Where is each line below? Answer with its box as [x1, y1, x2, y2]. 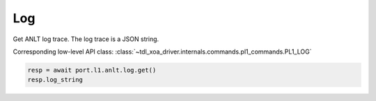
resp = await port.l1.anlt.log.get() [27, 66, 157, 74]
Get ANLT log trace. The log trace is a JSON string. [13, 35, 159, 43]
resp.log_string [27, 76, 84, 84]
